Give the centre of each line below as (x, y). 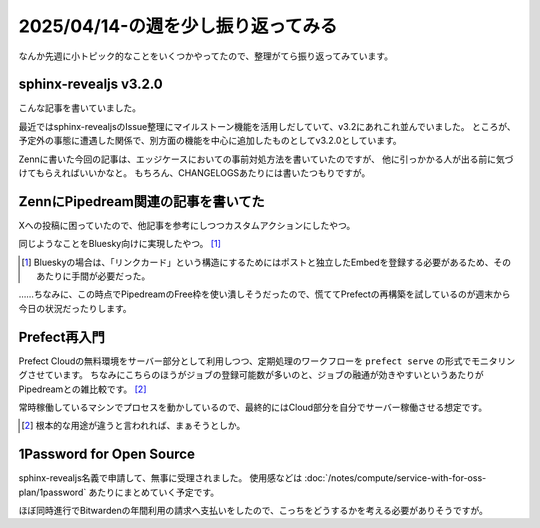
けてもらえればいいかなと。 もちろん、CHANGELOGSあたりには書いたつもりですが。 (194, 173)
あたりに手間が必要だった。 (93, 276)
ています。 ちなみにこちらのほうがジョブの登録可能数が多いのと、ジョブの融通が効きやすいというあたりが (264, 375)
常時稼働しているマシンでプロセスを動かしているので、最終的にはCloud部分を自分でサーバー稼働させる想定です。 (253, 407)
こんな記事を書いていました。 (80, 108)
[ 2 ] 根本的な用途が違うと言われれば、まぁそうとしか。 (133, 426)
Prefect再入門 (61, 336)
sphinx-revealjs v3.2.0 (91, 84)
